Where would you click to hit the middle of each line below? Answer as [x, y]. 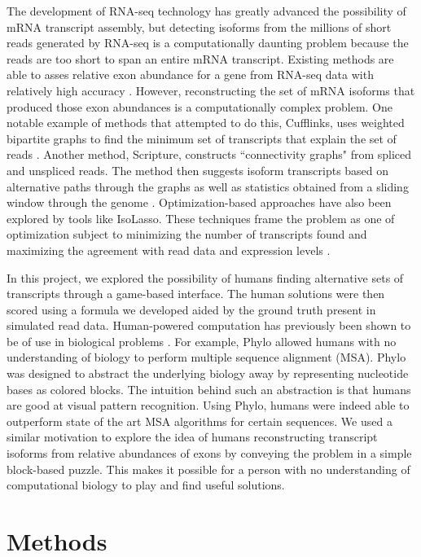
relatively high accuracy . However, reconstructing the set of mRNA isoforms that [211, 90]
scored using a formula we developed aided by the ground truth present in [191, 309]
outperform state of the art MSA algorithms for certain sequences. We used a [200, 421]
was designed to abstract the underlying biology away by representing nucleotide [208, 373]
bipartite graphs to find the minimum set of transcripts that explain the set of [202, 138]
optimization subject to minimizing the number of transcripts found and [187, 234]
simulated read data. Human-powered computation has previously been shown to [209, 325]
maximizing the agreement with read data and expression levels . [169, 250]
